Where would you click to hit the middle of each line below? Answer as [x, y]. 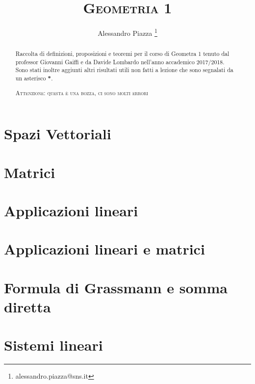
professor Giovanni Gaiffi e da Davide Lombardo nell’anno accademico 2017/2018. [120, 62]
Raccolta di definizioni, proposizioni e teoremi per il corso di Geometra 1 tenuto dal [122, 54]
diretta [27, 307]
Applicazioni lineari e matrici [104, 249]
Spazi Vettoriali [58, 134]
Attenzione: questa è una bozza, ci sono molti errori [82, 92]
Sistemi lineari [53, 345]
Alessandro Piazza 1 [127, 32]
